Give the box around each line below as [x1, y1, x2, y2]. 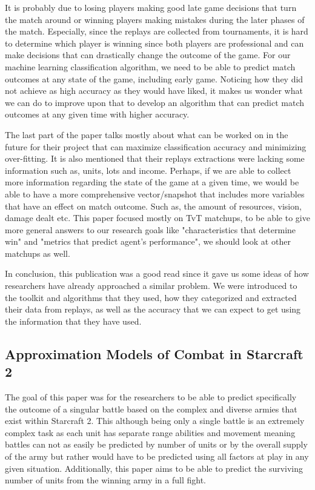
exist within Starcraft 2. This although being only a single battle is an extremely [5, 414, 305, 427]
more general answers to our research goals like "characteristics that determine [5, 223, 296, 236]
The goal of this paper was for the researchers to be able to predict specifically [5, 391, 297, 403]
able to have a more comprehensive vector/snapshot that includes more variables [5, 187, 305, 200]
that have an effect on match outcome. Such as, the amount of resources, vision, [5, 199, 302, 212]
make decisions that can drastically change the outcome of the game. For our [5, 48, 291, 61]
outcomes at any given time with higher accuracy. [5, 108, 190, 121]
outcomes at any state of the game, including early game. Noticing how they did [5, 72, 303, 85]
